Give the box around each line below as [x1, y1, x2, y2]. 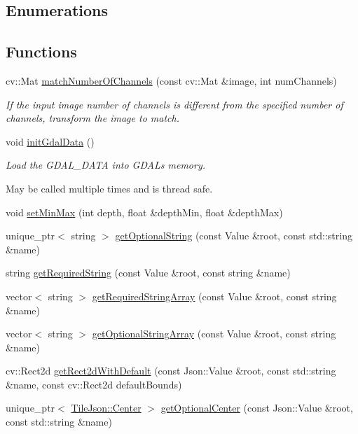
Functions [6, 41, 77, 62]
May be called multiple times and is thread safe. [6, 181, 213, 195]
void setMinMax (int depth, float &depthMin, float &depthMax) [6, 204, 283, 219]
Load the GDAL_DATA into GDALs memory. [6, 157, 206, 172]
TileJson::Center [71, 400, 142, 415]
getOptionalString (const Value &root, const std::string [115, 228, 352, 243]
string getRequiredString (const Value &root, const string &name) [6, 265, 291, 280]
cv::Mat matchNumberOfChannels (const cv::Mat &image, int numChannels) [6, 73, 337, 87]
